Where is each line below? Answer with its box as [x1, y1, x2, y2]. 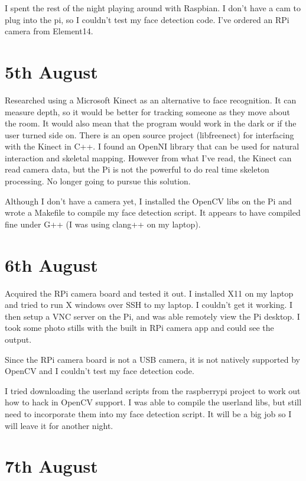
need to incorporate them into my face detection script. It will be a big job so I [5, 407, 292, 420]
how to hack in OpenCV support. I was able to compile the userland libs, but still [5, 396, 302, 408]
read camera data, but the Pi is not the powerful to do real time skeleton [5, 163, 269, 175]
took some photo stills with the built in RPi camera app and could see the [5, 321, 274, 334]
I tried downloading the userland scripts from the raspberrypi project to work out [5, 384, 301, 396]
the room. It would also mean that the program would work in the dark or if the [5, 117, 297, 129]
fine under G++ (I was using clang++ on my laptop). [5, 217, 201, 230]
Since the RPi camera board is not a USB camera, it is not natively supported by [5, 353, 300, 365]
